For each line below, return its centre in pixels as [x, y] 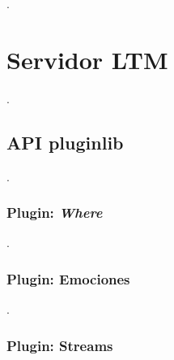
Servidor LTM [87, 59]
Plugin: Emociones [68, 278]
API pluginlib [65, 142]
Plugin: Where [55, 213]
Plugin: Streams [60, 345]
